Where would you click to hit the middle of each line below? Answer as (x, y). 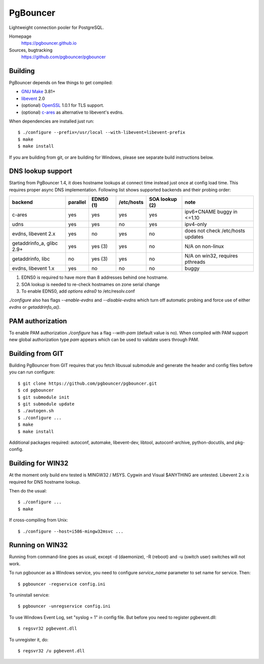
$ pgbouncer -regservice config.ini (62, 584)
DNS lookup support (41, 171)
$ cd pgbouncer (36, 390)
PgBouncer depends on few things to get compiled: (61, 83)
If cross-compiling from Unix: (39, 520)
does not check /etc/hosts (215, 231)
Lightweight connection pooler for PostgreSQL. (56, 27)
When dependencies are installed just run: (52, 121)
